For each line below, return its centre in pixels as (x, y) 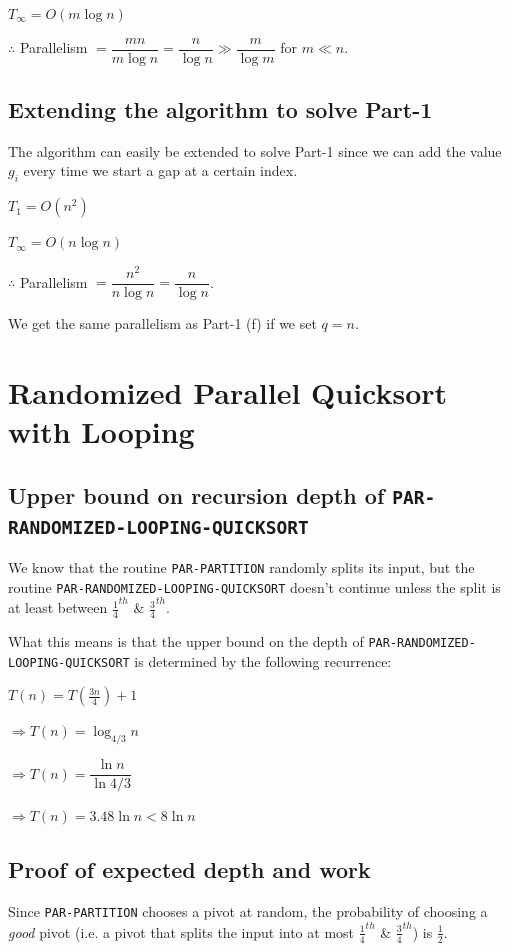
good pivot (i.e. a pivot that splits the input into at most (181, 931)
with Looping (101, 430)
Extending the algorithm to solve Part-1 (220, 109)
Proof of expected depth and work (189, 869)
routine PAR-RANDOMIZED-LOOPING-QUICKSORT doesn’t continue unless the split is (254, 586)
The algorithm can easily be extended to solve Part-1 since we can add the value (255, 150)
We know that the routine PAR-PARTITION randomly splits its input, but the (241, 566)
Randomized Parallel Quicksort (228, 391)
